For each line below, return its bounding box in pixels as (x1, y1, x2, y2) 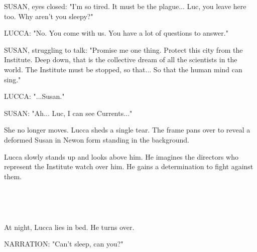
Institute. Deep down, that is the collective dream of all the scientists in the (4, 54, 237, 65)
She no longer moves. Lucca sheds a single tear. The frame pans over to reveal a (4, 124, 250, 135)
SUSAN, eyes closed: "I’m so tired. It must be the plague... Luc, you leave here (4, 1, 246, 11)
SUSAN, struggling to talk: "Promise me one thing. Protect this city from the (4, 44, 243, 55)
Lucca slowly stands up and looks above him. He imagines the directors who (4, 151, 238, 162)
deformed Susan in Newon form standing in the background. (4, 134, 189, 145)
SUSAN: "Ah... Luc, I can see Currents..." (4, 107, 133, 118)
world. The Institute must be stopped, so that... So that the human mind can (4, 64, 242, 74)
